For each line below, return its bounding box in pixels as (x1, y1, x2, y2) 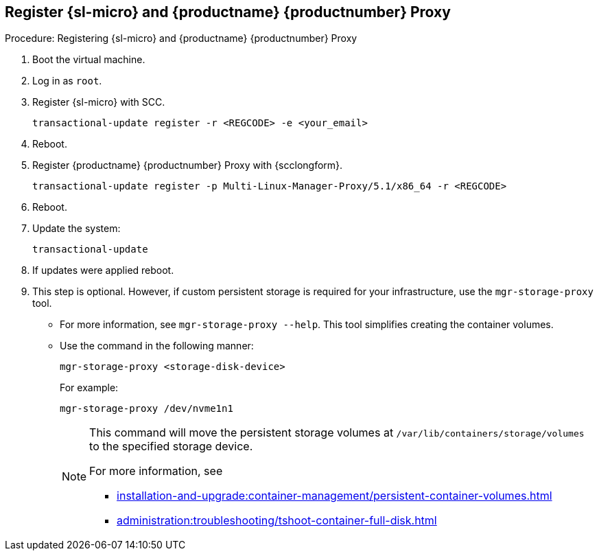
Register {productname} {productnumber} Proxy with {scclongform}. (32, 159, 343, 172)
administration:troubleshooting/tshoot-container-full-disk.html (117, 513, 437, 528)
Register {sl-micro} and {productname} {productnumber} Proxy (5, 3, 451, 21)
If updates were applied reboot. (32, 264, 174, 277)
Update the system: (32, 222, 121, 235)
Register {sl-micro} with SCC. (32, 96, 165, 108)
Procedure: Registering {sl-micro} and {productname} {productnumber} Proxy (5, 32, 357, 45)
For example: (60, 382, 119, 394)
